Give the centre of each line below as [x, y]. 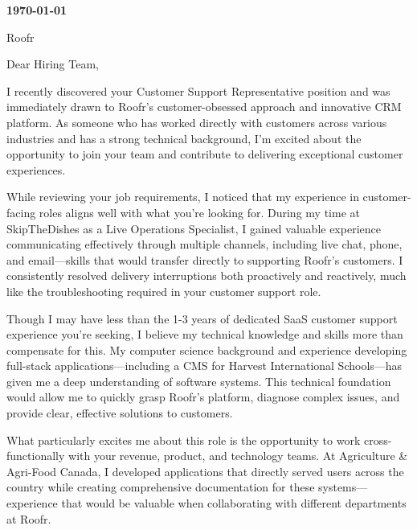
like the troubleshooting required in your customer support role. [164, 291]
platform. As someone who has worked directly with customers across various [197, 122]
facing [21, 212]
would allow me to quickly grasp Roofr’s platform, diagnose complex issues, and [203, 397]
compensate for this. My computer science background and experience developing [207, 349]
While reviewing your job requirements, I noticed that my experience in [183, 197]
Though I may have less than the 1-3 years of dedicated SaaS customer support [202, 318]
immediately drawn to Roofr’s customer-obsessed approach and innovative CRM [204, 107]
